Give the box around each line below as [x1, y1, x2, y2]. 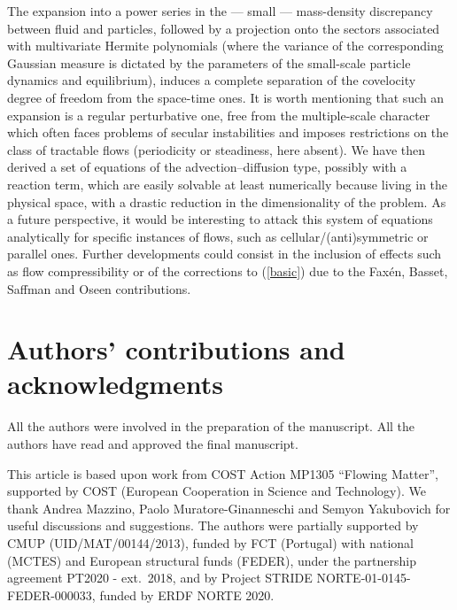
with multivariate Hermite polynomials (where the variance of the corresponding [7, 36, 444, 55]
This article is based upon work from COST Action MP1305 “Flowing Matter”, [7, 464, 438, 483]
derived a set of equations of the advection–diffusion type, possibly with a [7, 158, 407, 176]
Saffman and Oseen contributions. [7, 279, 191, 297]
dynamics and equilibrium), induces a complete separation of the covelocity [7, 71, 416, 89]
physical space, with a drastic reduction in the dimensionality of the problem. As [7, 192, 446, 211]
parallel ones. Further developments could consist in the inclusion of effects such [7, 244, 442, 263]
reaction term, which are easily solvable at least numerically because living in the [7, 174, 448, 193]
